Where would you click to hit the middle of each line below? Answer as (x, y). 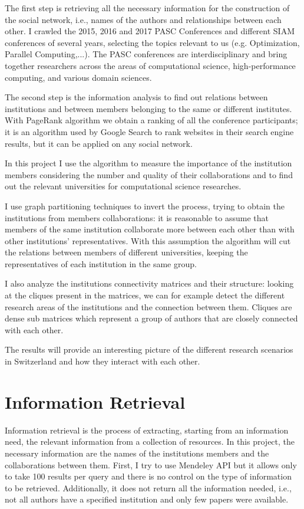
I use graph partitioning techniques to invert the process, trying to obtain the (145, 206)
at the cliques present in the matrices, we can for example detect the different (145, 295)
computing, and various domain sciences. (78, 77)
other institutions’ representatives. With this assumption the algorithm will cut (148, 240)
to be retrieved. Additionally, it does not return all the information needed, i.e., (148, 487)
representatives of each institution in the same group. (101, 263)
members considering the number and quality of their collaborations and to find (149, 174)
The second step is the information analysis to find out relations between (136, 97)
